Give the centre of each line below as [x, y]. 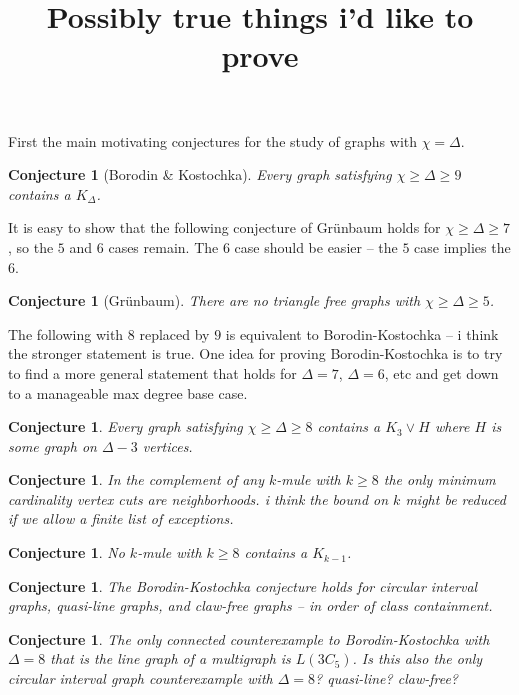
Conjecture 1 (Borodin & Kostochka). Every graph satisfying [200, 174]
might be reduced [455, 498]
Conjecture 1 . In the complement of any [136, 479]
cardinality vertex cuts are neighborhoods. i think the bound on [198, 498]
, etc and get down [441, 372]
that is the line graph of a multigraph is [170, 658]
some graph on [52, 445]
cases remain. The [163, 246]
